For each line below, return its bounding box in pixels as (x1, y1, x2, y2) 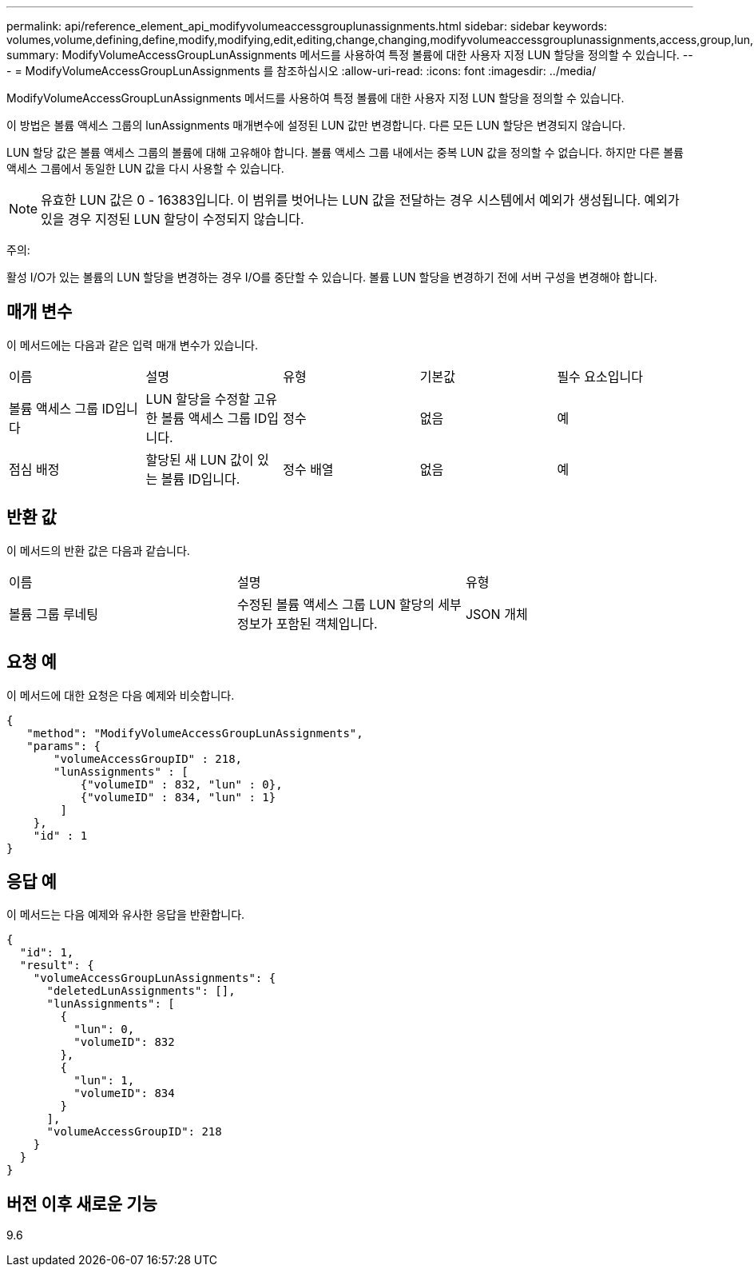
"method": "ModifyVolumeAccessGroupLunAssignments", (26, 726, 363, 740)
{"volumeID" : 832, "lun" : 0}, (80, 777, 283, 791)
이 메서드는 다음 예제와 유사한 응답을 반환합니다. (6, 908, 245, 922)
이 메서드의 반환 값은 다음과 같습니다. (6, 543, 190, 557)
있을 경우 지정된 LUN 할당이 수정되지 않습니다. (41, 211, 304, 227)
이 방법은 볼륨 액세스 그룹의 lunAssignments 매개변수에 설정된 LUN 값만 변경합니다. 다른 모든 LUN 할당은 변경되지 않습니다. (6, 118, 625, 132)
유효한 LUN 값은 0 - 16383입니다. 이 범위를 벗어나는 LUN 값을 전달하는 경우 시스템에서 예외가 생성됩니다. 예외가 (41, 192, 680, 208)
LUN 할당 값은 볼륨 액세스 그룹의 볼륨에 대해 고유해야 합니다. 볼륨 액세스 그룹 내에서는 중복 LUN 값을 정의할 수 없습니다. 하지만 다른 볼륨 (6, 146, 684, 159)
